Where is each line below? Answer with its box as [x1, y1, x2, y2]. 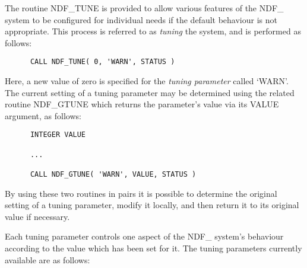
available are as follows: [5, 253, 90, 266]
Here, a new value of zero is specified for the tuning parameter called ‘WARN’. [5, 75, 289, 87]
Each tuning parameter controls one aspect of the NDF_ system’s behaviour [5, 230, 284, 243]
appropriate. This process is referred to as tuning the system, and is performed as [5, 25, 301, 37]
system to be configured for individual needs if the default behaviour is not [5, 13, 277, 25]
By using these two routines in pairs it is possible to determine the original [5, 187, 277, 199]
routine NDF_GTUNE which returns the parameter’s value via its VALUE [5, 98, 279, 110]
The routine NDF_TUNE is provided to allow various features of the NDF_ [5, 2, 284, 14]
